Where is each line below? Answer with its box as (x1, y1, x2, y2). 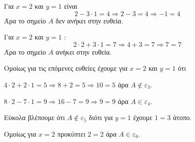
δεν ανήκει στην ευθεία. (55, 15, 123, 25)
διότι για (89, 112, 113, 122)
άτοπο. (173, 112, 192, 122)
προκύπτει (57, 128, 86, 139)
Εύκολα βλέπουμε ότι (4, 112, 65, 122)
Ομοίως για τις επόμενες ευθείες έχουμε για (4, 63, 128, 73)
